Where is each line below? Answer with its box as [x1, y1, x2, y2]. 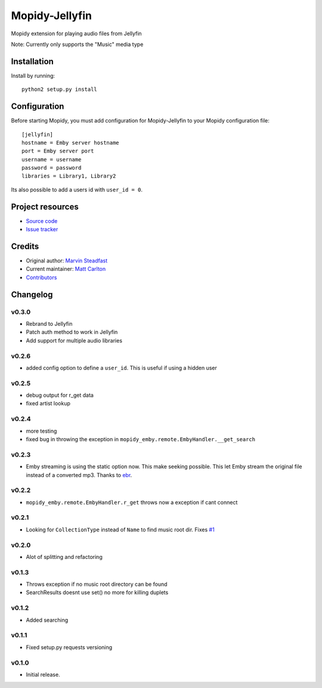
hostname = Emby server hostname [21, 139, 119, 146]
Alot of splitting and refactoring [26, 553, 103, 560]
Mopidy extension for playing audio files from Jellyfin [11, 30, 143, 37]
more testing [26, 427, 57, 435]
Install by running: [11, 72, 55, 79]
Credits [11, 241, 39, 251]
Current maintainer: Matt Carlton [26, 265, 106, 273]
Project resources [11, 201, 79, 212]
